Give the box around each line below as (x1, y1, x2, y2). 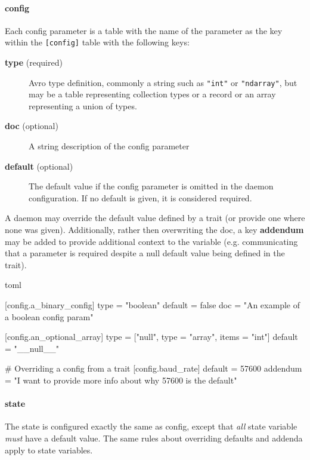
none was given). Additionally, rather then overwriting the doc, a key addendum (5, 223, 304, 236)
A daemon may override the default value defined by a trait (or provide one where (5, 211, 305, 224)
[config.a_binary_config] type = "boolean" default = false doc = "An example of (5, 299, 300, 311)
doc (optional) (5, 119, 58, 132)
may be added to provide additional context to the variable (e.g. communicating (5, 235, 298, 247)
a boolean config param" (5, 310, 94, 323)
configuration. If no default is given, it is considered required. (29, 191, 252, 204)
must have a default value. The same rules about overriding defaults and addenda (5, 431, 303, 444)
